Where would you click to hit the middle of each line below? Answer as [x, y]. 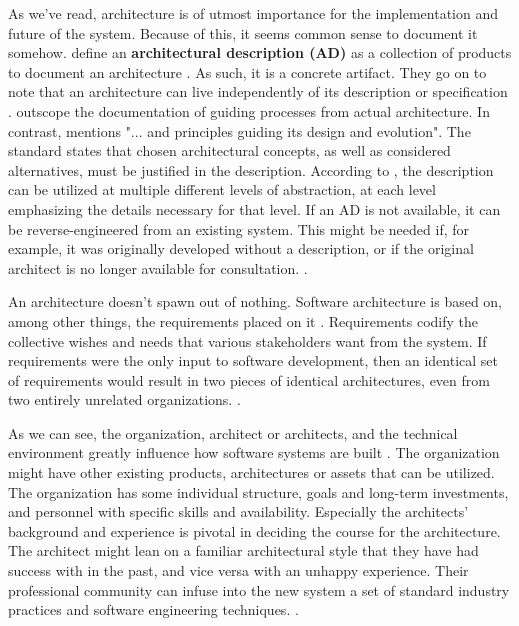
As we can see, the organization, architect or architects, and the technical [233, 432]
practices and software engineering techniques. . [153, 609]
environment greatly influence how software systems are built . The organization [254, 452]
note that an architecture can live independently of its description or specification [258, 91]
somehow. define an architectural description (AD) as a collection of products [260, 52]
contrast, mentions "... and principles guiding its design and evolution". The [239, 130]
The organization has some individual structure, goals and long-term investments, [258, 491]
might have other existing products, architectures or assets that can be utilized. [251, 472]
